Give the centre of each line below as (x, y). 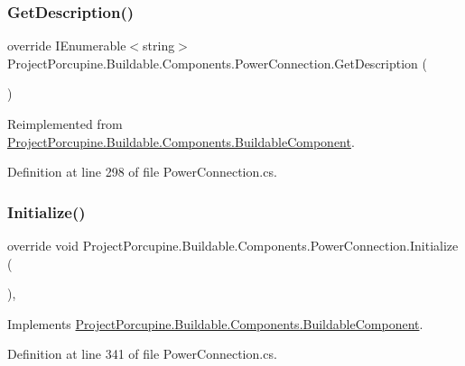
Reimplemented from (65, 124)
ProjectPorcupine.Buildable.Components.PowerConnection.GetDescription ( (217, 63)
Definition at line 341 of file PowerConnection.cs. (142, 354)
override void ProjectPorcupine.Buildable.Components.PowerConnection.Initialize (233, 245)
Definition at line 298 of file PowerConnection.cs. (142, 172)
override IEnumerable (67, 46)
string (159, 46)
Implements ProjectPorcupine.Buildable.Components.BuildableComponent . (215, 323)
